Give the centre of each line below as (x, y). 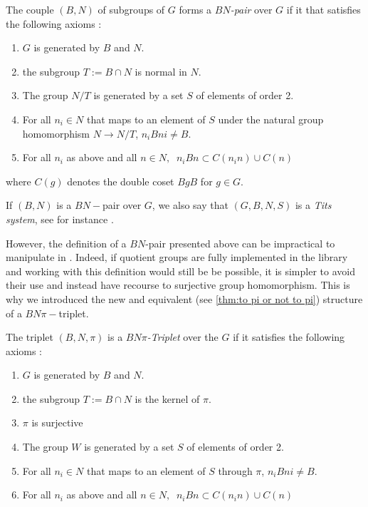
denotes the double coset (121, 181)
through (235, 470)
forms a (195, 9)
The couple (30, 9)
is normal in (161, 71)
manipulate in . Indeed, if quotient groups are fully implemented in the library (177, 257)
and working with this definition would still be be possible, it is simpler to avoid (180, 271)
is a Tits (313, 205)
